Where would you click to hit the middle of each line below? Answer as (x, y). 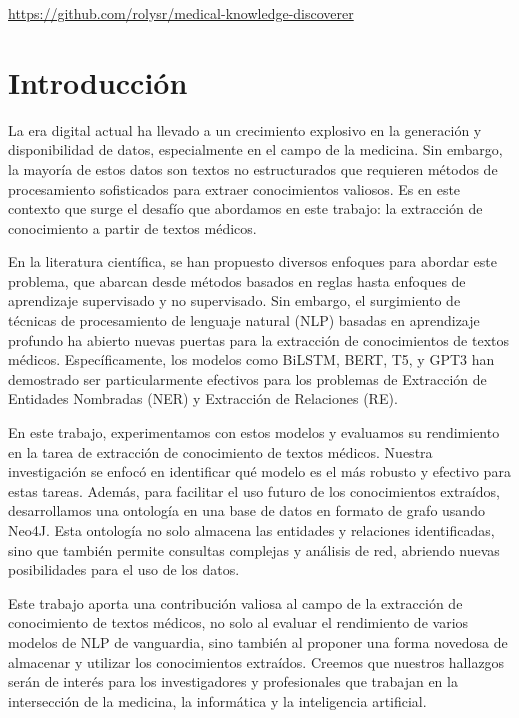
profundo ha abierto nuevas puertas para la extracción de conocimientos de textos (259, 339)
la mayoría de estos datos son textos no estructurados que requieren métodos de (253, 168)
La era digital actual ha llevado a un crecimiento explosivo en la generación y (245, 129)
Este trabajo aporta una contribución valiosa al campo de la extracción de (235, 602)
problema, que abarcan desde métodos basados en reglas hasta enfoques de (237, 280)
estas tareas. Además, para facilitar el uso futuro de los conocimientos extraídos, (254, 490)
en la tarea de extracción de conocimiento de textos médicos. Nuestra (220, 451)
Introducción (98, 81)
